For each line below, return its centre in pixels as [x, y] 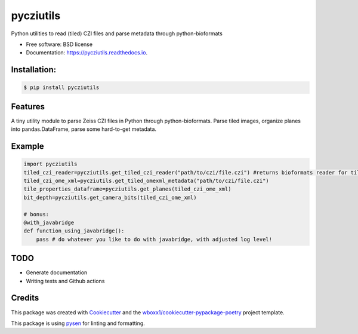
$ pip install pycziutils [61, 88]
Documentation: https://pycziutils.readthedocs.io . [87, 53]
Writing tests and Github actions [65, 281]
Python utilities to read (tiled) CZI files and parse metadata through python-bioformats [117, 33]
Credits [25, 298]
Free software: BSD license [59, 44]
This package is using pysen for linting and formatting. [78, 323]
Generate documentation [57, 272]
